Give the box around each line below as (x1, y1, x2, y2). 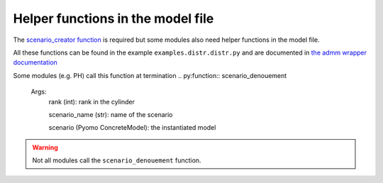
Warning (32, 143, 58, 152)
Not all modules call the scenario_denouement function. (32, 156, 201, 165)
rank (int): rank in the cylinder (48, 97, 135, 106)
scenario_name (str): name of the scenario (48, 110, 173, 118)
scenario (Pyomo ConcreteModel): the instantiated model (48, 123, 216, 132)
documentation (13, 58, 58, 67)
